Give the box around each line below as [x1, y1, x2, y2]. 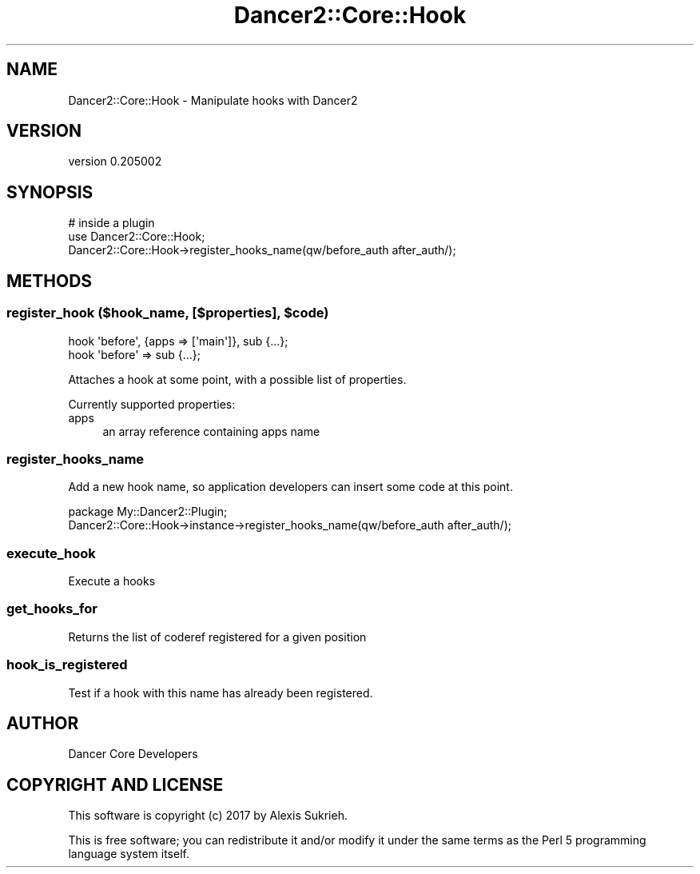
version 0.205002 [68, 154, 162, 169]
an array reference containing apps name [102, 424, 320, 438]
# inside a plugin [68, 216, 155, 230]
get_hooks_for [6, 601, 97, 617]
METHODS [6, 270, 93, 291]
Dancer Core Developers [68, 747, 198, 761]
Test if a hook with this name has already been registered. [68, 685, 373, 700]
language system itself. [68, 847, 189, 861]
